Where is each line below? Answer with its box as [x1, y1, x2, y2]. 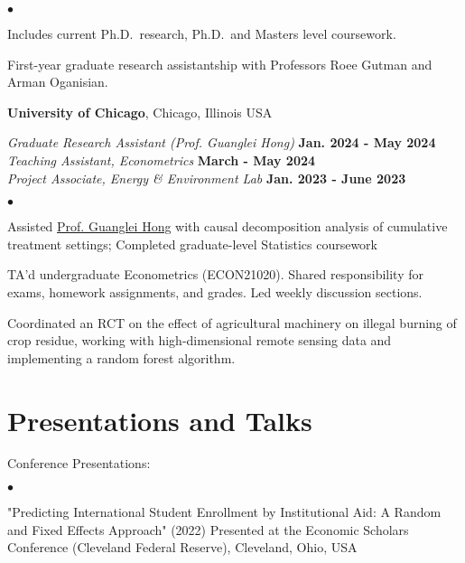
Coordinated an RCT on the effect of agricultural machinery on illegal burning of [7, 313, 457, 332]
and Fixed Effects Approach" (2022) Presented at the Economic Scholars [7, 520, 409, 539]
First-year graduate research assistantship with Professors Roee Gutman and [7, 54, 432, 73]
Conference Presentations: [7, 454, 151, 473]
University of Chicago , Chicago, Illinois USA [7, 102, 273, 121]
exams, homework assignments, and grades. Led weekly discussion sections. [7, 282, 423, 301]
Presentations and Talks [7, 401, 312, 438]
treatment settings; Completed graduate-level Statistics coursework [7, 234, 378, 253]
